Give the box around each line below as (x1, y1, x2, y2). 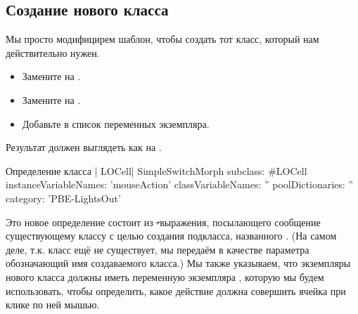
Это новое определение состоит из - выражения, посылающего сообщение (6, 214, 321, 229)
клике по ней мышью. (6, 297, 100, 312)
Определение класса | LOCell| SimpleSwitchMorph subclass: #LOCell (6, 163, 307, 178)
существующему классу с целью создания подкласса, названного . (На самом (6, 228, 337, 243)
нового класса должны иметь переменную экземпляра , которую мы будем (6, 269, 324, 284)
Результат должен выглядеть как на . (6, 140, 162, 155)
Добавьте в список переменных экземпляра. (22, 116, 210, 131)
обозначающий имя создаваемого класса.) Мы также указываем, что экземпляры (6, 256, 351, 270)
